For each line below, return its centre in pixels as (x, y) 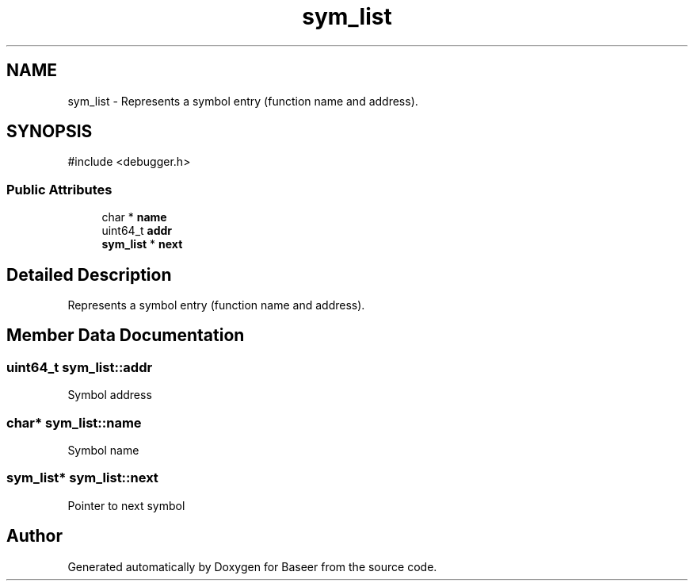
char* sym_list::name (74, 422)
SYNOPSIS (50, 132)
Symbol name (103, 450)
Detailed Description (89, 274)
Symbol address (110, 395)
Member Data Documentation (126, 336)
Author (34, 536)
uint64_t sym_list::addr (80, 367)
